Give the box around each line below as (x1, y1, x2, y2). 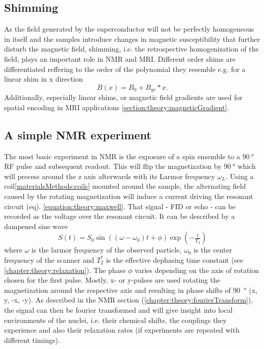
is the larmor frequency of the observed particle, (31, 244, 182, 255)
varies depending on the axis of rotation (135, 264, 259, 275)
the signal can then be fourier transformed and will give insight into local (4, 304, 233, 315)
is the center (193, 244, 232, 255)
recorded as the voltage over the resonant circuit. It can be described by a (4, 211, 235, 221)
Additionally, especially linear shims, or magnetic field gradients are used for (4, 92, 243, 103)
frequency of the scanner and (4, 254, 94, 265)
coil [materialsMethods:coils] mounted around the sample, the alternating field (4, 181, 246, 191)
